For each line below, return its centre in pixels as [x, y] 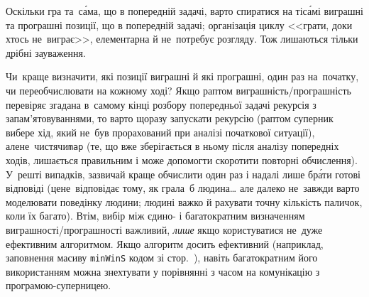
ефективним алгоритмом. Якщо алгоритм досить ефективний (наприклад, [165, 243]
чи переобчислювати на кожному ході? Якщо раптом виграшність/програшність [178, 90]
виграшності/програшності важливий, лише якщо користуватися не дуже [164, 229]
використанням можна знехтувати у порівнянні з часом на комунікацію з [163, 271]
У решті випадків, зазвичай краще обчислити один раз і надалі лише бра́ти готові [183, 174]
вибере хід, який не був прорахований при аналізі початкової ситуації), [160, 132]
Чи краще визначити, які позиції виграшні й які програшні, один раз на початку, [182, 76]
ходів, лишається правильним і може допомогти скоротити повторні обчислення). [182, 160]
